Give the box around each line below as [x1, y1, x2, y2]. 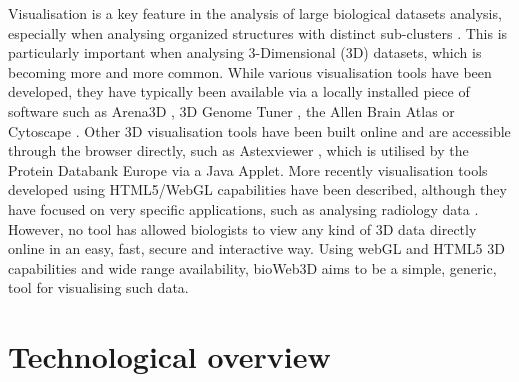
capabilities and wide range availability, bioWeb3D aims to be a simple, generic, [8, 257, 497, 278]
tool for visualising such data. [8, 277, 189, 298]
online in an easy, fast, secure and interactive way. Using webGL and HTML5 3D [8, 238, 505, 259]
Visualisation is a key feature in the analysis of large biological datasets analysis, [8, 3, 502, 23]
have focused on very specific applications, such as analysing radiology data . [8, 198, 479, 219]
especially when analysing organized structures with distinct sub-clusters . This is [8, 22, 508, 43]
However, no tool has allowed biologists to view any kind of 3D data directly [8, 218, 477, 239]
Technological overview [8, 336, 331, 377]
